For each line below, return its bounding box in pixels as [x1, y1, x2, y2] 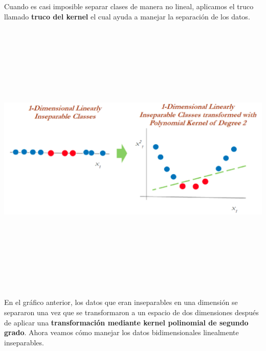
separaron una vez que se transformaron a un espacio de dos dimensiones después [4, 307, 259, 318]
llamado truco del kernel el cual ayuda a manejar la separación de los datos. [4, 11, 250, 21]
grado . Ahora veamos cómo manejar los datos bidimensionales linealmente [4, 327, 239, 338]
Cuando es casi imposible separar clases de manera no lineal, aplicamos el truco [4, 1, 254, 11]
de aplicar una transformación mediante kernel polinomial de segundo [4, 317, 249, 327]
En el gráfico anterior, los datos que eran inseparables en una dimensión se [4, 297, 238, 308]
